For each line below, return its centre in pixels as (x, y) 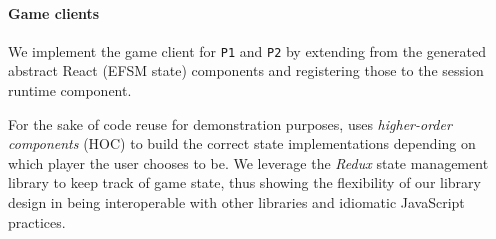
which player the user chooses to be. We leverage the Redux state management (248, 162)
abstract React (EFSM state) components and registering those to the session (246, 70)
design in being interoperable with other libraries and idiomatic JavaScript (236, 202)
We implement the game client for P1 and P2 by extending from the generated (247, 50)
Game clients (54, 12)
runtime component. (70, 90)
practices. (37, 221)
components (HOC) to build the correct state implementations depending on (242, 143)
